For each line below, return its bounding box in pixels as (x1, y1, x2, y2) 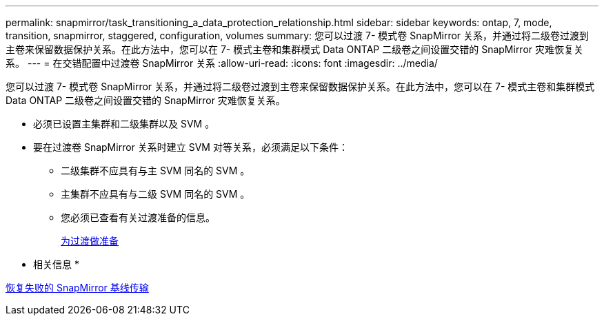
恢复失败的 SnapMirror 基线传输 (6, 282, 149, 293)
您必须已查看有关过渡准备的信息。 (61, 211, 215, 223)
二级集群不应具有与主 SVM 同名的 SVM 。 (61, 165, 250, 176)
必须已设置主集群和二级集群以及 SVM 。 (33, 118, 215, 130)
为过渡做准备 (61, 235, 119, 247)
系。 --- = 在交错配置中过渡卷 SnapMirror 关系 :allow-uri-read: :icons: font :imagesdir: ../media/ (6, 57, 438, 69)
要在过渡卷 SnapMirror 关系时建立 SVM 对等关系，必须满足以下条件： (33, 141, 348, 153)
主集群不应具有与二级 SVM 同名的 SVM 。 (61, 188, 250, 200)
